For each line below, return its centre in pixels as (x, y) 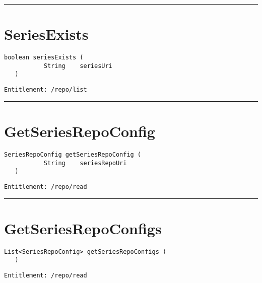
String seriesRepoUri (85, 163)
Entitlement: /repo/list (46, 90)
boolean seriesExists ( (44, 58)
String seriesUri (78, 66)
